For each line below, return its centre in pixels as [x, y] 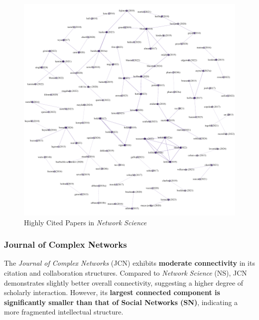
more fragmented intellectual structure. [64, 312]
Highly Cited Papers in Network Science [85, 222]
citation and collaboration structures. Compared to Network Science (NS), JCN [126, 273]
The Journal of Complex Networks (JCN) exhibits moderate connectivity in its [129, 263]
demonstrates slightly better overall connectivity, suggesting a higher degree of [124, 282]
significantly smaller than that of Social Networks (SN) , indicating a [121, 302]
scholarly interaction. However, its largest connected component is [112, 292]
